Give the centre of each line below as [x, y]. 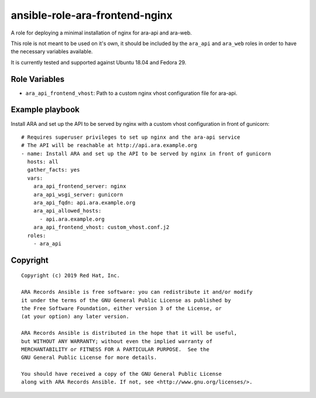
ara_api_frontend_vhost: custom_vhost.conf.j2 [101, 227]
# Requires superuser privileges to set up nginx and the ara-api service [131, 137]
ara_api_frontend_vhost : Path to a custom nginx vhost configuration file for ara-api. [131, 93]
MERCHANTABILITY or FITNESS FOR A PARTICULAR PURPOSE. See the [116, 349]
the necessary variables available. [52, 52]
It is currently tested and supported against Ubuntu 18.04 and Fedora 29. [99, 62]
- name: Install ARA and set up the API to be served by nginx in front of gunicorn [146, 153]
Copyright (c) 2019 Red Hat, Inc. [71, 276]
